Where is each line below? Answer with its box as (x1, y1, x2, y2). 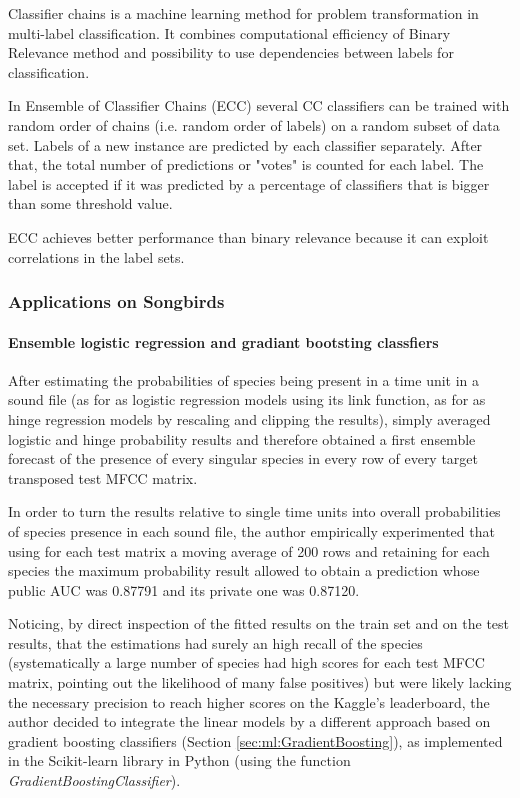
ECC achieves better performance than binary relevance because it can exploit (8, 226, 489, 247)
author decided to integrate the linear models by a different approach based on (8, 711, 491, 732)
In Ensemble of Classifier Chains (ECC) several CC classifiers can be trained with (8, 95, 510, 116)
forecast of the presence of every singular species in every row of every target (8, 448, 479, 469)
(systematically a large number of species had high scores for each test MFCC (8, 652, 485, 673)
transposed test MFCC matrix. (8, 467, 198, 488)
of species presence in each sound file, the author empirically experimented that (8, 520, 495, 541)
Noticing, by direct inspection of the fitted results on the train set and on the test (8, 613, 510, 634)
